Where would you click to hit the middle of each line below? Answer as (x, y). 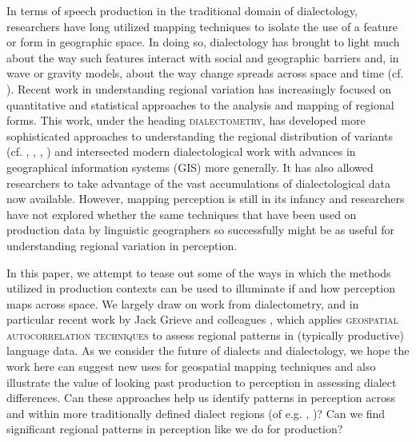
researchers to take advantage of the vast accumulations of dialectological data (198, 183)
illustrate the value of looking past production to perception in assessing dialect (202, 382)
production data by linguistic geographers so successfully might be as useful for (200, 230)
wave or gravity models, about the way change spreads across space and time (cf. (205, 73)
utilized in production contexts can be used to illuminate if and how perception (201, 288)
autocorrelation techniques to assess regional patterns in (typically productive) (205, 334)
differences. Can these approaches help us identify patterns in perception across (201, 398)
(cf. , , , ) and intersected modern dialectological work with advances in (181, 151)
